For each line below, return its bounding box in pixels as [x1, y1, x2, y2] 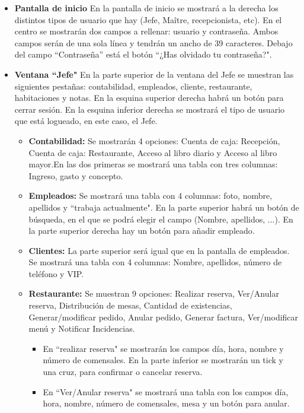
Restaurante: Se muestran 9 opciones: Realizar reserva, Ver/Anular [28, 287, 279, 300]
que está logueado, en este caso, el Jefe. [14, 115, 158, 127]
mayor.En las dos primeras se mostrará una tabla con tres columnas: [28, 158, 278, 170]
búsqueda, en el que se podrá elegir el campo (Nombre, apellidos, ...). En [28, 212, 293, 225]
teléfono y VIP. [28, 267, 84, 279]
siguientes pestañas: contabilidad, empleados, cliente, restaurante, [14, 80, 252, 92]
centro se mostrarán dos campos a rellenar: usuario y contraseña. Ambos [14, 25, 279, 37]
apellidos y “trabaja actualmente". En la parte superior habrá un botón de [28, 201, 299, 213]
